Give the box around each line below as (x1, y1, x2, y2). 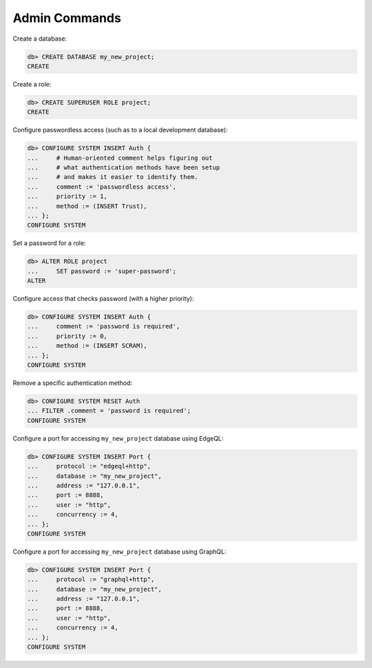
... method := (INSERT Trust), (27, 202, 147, 210)
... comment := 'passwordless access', (27, 182, 177, 191)
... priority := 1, (27, 193, 108, 200)
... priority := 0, (27, 332, 108, 340)
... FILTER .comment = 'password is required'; (27, 407, 191, 415)
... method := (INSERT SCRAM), (27, 342, 147, 350)
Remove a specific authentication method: (12, 379, 133, 387)
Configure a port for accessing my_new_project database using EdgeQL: (12, 434, 224, 442)
